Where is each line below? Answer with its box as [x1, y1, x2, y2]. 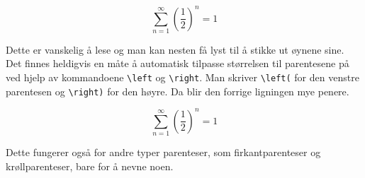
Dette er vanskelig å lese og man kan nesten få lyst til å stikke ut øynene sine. [6, 42, 344, 57]
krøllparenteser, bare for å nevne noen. [6, 158, 174, 173]
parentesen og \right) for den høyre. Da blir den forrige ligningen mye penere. [6, 83, 349, 98]
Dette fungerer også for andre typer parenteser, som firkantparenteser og [6, 145, 321, 160]
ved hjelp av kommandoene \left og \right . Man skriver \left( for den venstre [6, 70, 359, 85]
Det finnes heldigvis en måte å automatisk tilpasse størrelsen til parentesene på [6, 56, 349, 71]
